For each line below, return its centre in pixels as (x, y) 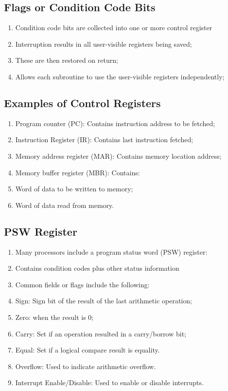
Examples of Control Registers (82, 102)
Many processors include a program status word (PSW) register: (111, 251)
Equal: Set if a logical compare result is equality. (88, 350)
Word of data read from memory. (65, 205)
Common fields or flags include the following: (82, 284)
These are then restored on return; (67, 60)
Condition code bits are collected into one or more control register (114, 28)
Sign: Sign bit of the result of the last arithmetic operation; (104, 301)
